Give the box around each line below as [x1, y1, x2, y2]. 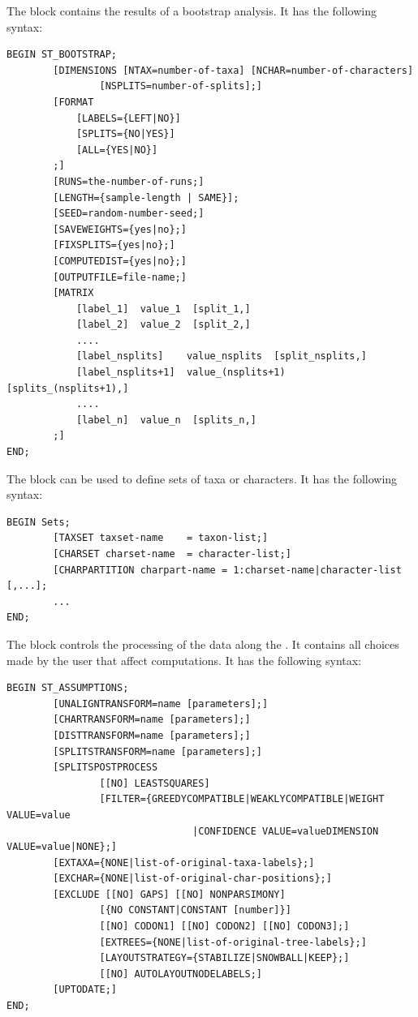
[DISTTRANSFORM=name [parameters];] [53, 729, 251, 741]
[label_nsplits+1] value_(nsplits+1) [75, 367, 286, 379]
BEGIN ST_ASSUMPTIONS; [6, 682, 129, 694]
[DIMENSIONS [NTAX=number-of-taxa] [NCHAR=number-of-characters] [53, 64, 414, 76]
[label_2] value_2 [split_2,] [75, 319, 251, 331]
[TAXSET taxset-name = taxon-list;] [53, 532, 269, 544]
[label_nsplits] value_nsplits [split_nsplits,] [75, 350, 367, 363]
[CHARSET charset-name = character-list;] [53, 548, 291, 560]
